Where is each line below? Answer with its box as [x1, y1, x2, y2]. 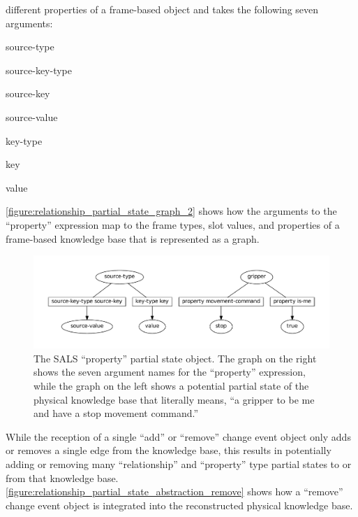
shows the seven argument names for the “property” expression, [33, 364, 306, 379]
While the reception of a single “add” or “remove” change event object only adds [6, 429, 351, 444]
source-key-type [6, 62, 72, 77]
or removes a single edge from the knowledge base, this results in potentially [6, 443, 331, 458]
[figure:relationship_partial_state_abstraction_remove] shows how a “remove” [6, 484, 343, 499]
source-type [6, 39, 54, 54]
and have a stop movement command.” [33, 406, 199, 420]
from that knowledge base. [6, 470, 119, 485]
